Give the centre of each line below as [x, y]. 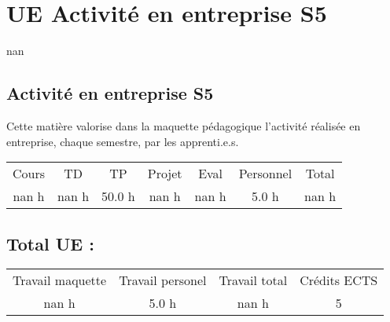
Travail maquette [60, 280]
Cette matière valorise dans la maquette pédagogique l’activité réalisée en [184, 125]
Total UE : [50, 243]
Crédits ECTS [339, 280]
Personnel [265, 174]
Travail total [253, 280]
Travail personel [163, 280]
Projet [165, 174]
